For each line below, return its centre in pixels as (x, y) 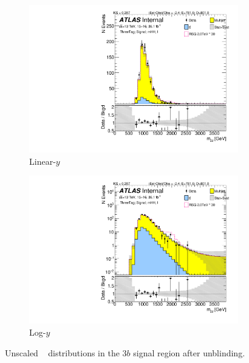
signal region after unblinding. (189, 352)
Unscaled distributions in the (62, 352)
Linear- (43, 161)
